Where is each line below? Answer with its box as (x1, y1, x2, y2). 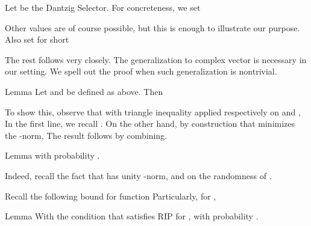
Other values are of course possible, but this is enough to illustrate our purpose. (5, 21, 300, 34)
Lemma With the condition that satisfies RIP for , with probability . (5, 210, 259, 222)
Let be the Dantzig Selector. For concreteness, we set (5, 1, 201, 13)
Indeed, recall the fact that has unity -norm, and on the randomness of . (5, 169, 272, 182)
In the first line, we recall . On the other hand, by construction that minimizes (5, 117, 295, 130)
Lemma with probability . (5, 149, 100, 162)
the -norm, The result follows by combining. (5, 129, 167, 141)
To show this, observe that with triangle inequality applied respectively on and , (5, 105, 301, 118)
